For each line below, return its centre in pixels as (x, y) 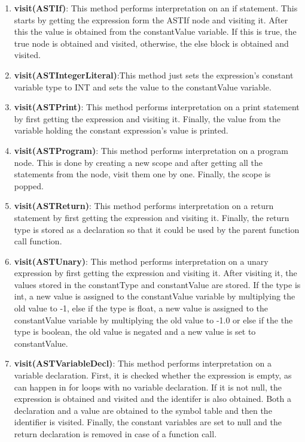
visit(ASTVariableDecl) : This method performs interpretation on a (143, 363)
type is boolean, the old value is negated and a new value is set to (135, 331)
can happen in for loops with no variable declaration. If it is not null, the (148, 387)
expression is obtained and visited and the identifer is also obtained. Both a (152, 399)
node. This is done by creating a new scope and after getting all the (138, 162)
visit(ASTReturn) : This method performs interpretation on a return (144, 206)
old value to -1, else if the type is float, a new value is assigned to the (141, 308)
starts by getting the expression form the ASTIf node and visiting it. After (151, 19)
